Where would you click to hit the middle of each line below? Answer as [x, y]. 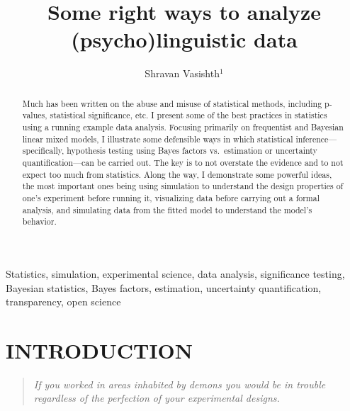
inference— [316, 139]
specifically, [43, 151]
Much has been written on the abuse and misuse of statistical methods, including [172, 103]
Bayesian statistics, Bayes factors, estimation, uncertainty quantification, [164, 287]
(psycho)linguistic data [184, 39]
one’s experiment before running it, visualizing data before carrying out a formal [171, 197]
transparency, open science [63, 302]
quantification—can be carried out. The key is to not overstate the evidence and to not [183, 162]
